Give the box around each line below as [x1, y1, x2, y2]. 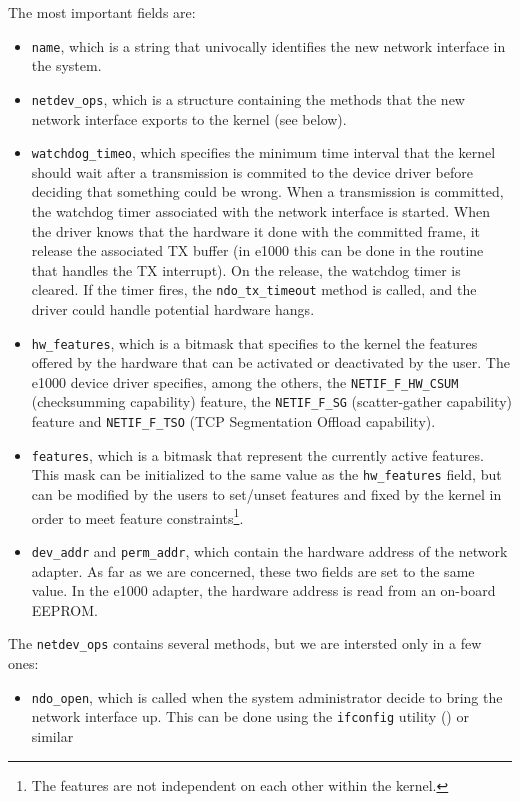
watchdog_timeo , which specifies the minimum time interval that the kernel [31, 142, 496, 163]
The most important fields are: [8, 2, 196, 22]
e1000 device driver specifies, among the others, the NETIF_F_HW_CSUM [31, 371, 459, 392]
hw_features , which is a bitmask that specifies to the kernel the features [31, 332, 478, 353]
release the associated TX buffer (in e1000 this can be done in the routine [31, 240, 484, 261]
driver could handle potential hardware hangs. [31, 298, 315, 319]
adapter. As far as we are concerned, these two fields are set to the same [31, 560, 475, 581]
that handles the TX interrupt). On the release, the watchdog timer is [31, 259, 461, 280]
